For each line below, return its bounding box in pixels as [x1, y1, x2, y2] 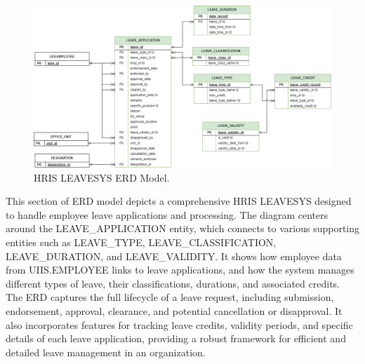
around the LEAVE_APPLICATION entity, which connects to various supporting [6, 221, 360, 236]
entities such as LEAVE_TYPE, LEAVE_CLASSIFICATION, [6, 235, 277, 250]
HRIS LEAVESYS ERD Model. [34, 170, 170, 184]
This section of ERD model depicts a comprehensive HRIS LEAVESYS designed [6, 194, 352, 208]
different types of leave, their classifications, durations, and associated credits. [6, 276, 340, 290]
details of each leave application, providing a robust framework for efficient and [6, 331, 346, 346]
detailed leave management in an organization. [6, 344, 206, 359]
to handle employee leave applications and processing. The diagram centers [6, 207, 328, 222]
